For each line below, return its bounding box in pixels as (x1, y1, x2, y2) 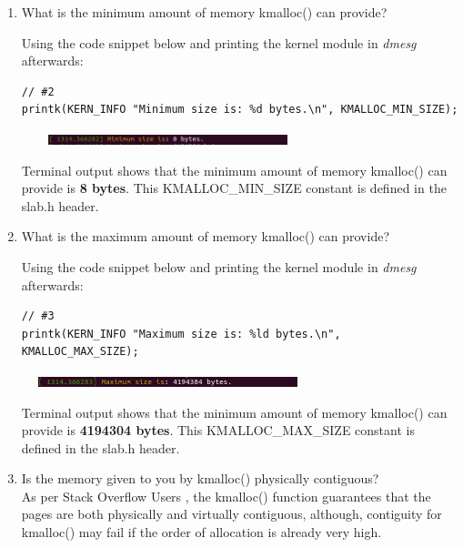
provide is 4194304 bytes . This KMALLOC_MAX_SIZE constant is (21, 421, 415, 440)
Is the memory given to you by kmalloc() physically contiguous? (21, 469, 379, 488)
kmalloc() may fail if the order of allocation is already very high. (21, 523, 382, 542)
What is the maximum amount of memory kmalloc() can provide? (21, 227, 389, 246)
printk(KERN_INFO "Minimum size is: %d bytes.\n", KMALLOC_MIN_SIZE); (21, 103, 458, 117)
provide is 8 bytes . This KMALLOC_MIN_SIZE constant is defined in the (21, 178, 447, 198)
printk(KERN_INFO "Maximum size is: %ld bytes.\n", (21, 327, 341, 340)
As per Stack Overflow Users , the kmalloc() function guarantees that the (21, 486, 431, 505)
